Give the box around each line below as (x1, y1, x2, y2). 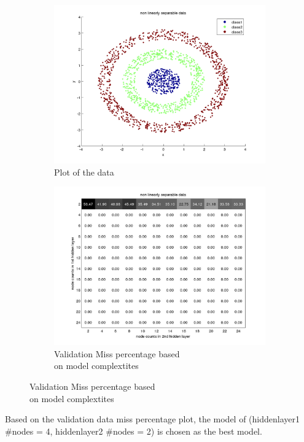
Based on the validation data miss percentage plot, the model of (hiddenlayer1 (5, 413, 300, 425)
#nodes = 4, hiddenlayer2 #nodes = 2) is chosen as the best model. (5, 424, 262, 437)
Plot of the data (54, 165, 114, 178)
